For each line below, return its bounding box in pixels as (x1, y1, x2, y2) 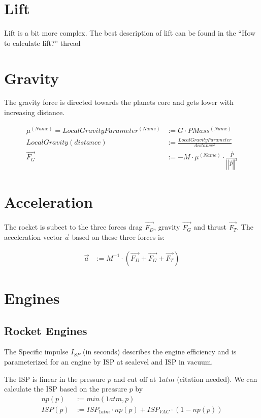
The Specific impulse (4, 346, 69, 357)
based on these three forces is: (72, 232, 165, 242)
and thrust (193, 221, 227, 232)
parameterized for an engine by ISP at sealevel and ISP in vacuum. (4, 356, 213, 367)
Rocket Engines (4, 322, 87, 338)
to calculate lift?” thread (4, 37, 81, 48)
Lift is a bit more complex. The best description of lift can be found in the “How (4, 27, 256, 38)
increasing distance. (4, 107, 65, 118)
